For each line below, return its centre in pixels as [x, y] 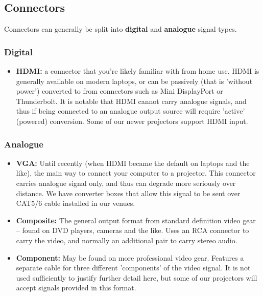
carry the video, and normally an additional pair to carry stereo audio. [127, 240]
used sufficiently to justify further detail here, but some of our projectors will [137, 277]
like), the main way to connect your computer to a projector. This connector [136, 173]
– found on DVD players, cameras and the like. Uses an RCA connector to [133, 230]
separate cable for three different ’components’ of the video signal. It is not [133, 268]
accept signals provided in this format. [76, 288]
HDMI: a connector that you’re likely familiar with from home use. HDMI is [138, 71]
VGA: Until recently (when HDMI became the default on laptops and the [133, 163]
